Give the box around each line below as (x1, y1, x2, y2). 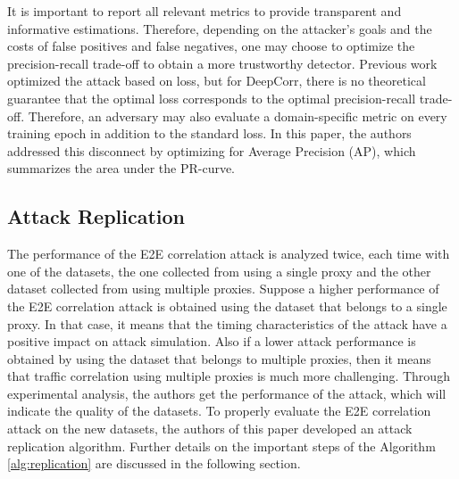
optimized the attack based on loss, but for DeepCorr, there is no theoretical (7, 71, 426, 90)
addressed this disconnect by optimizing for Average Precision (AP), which (7, 141, 416, 160)
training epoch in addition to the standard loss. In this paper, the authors (7, 124, 412, 143)
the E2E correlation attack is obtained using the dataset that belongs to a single (7, 296, 447, 315)
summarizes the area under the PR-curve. (7, 159, 236, 178)
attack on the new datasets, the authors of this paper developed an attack (7, 419, 413, 438)
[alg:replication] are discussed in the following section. (7, 454, 301, 473)
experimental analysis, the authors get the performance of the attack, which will (7, 384, 446, 402)
